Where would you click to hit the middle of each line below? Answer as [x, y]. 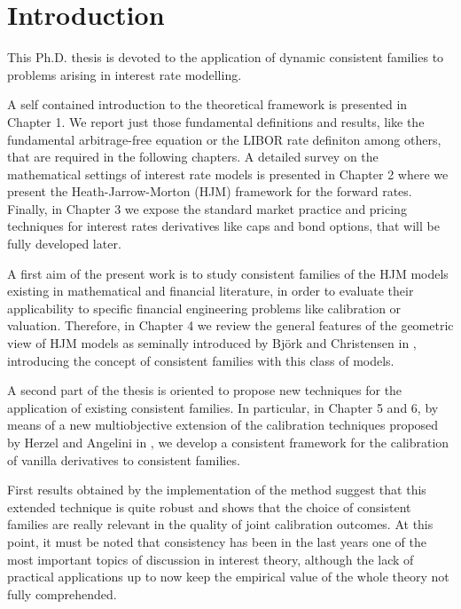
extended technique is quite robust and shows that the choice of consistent [209, 506]
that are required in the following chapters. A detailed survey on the [193, 157]
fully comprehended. [62, 593]
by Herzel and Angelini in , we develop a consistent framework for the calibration [228, 442]
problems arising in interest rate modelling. [125, 74]
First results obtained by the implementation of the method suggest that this [217, 490]
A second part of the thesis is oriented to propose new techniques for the [205, 390]
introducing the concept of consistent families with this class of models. [201, 360]
